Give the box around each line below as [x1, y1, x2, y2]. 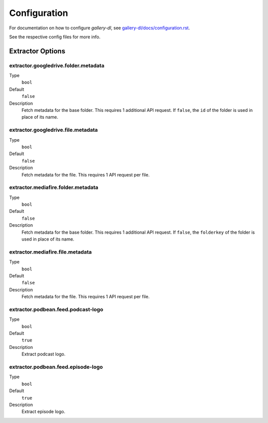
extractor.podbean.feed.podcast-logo [9, 306, 104, 313]
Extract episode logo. [21, 409, 66, 415]
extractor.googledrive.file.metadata [9, 127, 98, 134]
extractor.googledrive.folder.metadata [9, 62, 105, 69]
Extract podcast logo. [21, 351, 66, 357]
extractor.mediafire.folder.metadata [9, 184, 99, 191]
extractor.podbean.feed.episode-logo [9, 363, 103, 370]
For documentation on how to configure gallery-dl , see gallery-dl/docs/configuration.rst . [9, 25, 190, 31]
